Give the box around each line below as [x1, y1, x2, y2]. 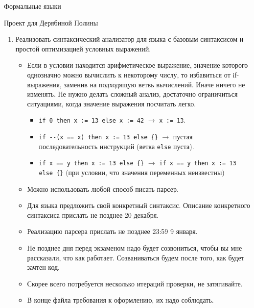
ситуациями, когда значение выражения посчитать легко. [27, 98, 196, 108]
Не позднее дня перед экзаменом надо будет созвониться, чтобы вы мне [27, 243, 242, 253]
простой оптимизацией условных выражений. [15, 43, 151, 53]
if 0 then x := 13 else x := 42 [39, 117, 144, 125]
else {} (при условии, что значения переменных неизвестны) [39, 167, 225, 177]
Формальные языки [4, 1, 61, 11]
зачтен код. [27, 262, 60, 272]
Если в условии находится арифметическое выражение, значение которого [27, 60, 248, 70]
